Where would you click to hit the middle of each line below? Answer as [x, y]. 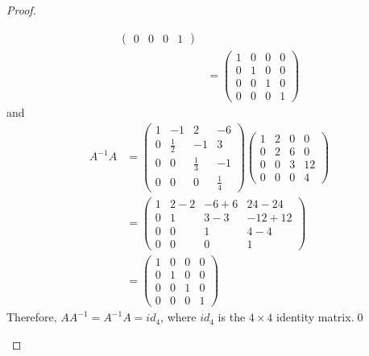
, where [178, 317]
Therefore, [32, 317]
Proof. [21, 10]
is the [232, 317]
